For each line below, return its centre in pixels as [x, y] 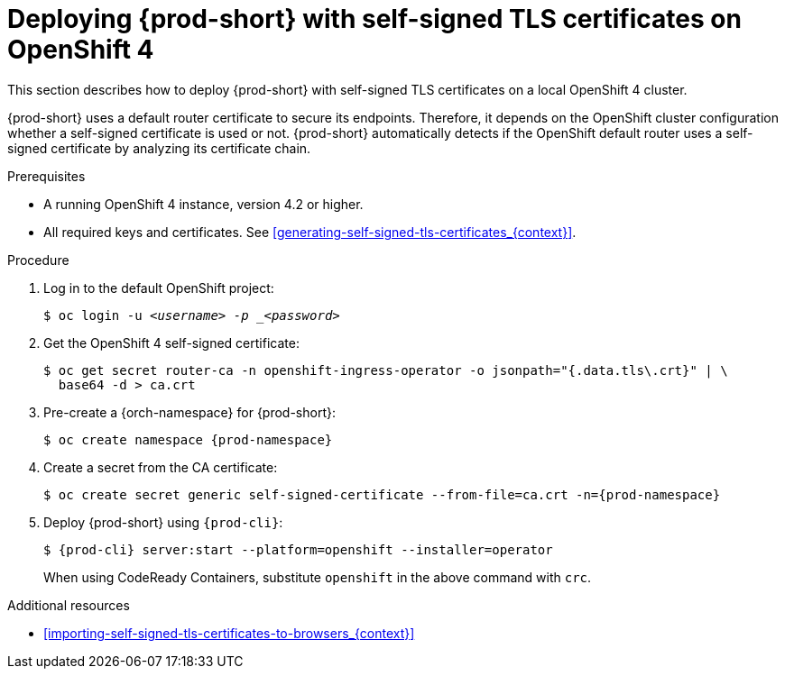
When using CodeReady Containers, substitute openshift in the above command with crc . [318, 577]
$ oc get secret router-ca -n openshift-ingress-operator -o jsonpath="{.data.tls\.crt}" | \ [386, 370]
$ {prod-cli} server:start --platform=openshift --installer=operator [298, 549]
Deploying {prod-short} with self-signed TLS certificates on [374, 19]
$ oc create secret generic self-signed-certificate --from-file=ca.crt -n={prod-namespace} [382, 494]
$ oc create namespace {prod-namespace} [188, 439]
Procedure [38, 260]
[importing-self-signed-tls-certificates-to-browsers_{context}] [229, 633]
